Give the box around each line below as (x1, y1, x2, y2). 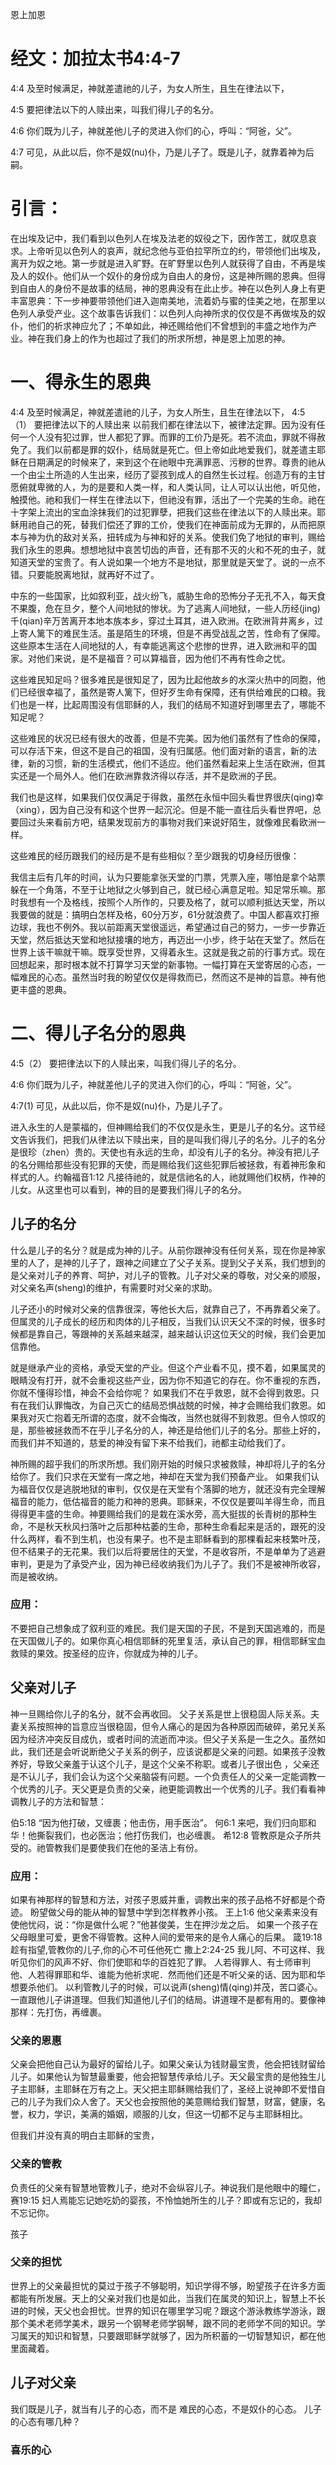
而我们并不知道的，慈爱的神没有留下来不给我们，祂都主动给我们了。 (10, 1436, 291, 1448)
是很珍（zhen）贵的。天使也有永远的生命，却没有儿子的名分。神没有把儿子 (10, 1146, 320, 1158)
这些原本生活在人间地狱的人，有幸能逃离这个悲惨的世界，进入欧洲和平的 (10, 639, 308, 652)
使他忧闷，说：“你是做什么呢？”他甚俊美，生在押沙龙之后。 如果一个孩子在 (10, 1918, 319, 1930)
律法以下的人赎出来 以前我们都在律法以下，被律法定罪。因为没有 (51, 418, 317, 430)
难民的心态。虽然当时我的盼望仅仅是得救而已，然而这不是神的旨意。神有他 (18, 971, 326, 983)
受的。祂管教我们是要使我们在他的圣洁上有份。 (10, 1841, 203, 1853)
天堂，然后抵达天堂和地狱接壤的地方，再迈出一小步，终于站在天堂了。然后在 (10, 933, 326, 945)
